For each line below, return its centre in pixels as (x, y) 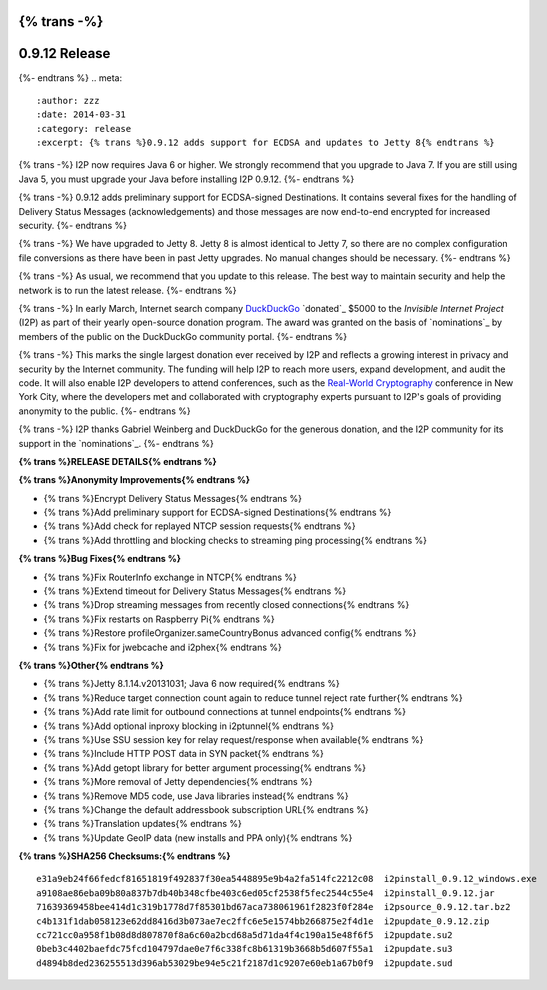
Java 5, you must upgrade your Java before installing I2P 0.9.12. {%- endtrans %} (186, 179)
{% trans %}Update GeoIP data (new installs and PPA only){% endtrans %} (198, 837)
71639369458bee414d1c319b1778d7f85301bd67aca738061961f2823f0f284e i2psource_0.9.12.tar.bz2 (273, 907)
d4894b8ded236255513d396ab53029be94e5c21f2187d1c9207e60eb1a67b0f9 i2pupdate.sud (244, 963)
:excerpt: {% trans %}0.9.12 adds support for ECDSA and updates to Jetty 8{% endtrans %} (265, 143)
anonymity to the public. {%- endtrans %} (105, 411)
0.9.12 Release (64, 53)
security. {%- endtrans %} (73, 226)
